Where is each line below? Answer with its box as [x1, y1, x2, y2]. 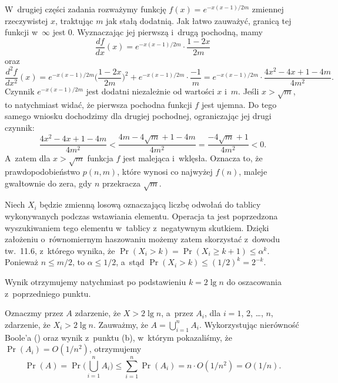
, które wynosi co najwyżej [117, 165, 213, 178]
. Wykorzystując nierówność [199, 318, 299, 330]
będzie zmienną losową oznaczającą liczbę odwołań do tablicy [39, 198, 261, 211]
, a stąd [116, 256, 145, 268]
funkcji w [5, 26, 38, 38]
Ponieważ [5, 256, 38, 268]
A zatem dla [5, 152, 51, 164]
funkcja [87, 152, 113, 164]
